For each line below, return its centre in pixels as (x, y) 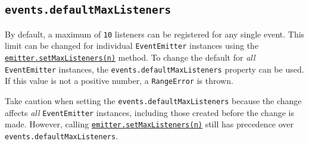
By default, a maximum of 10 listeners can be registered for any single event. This (155, 34)
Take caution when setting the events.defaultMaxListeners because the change (153, 101)
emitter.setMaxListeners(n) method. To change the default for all (130, 57)
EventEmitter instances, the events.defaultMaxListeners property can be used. (154, 69)
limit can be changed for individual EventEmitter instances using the (132, 46)
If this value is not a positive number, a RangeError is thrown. (119, 81)
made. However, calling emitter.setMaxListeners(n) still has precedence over (149, 124)
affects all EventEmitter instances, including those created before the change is (149, 112)
